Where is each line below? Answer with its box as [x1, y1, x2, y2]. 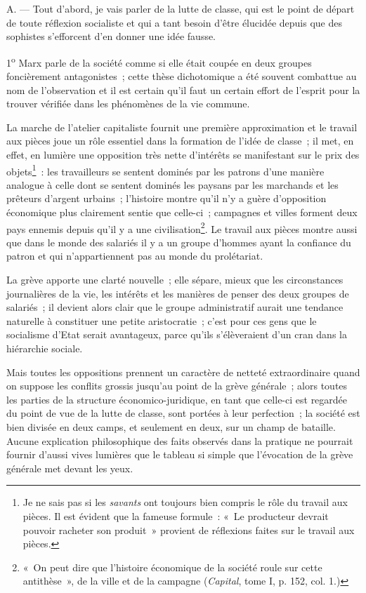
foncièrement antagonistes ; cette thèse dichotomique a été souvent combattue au [6, 69, 357, 84]
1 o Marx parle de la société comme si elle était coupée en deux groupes [6, 53, 312, 69]
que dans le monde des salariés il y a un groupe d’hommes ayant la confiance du [6, 234, 351, 249]
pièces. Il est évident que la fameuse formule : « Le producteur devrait [22, 508, 329, 523]
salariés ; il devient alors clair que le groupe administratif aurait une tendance [6, 300, 344, 314]
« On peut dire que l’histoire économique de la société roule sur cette [22, 559, 322, 574]
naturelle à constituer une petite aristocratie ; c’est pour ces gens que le [6, 313, 317, 328]
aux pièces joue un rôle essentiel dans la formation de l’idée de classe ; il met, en [6, 133, 354, 148]
